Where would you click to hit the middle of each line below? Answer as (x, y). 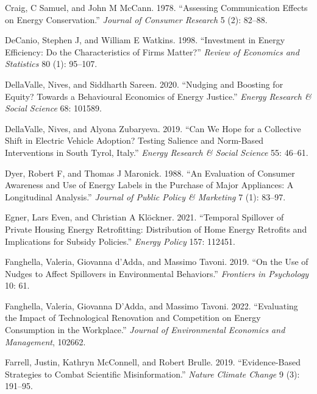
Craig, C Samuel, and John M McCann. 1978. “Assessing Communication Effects (156, 7)
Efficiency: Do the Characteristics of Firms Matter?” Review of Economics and (152, 51)
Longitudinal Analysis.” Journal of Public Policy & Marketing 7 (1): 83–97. (145, 196)
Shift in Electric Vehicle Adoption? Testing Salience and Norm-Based (134, 140)
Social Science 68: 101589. (53, 108)
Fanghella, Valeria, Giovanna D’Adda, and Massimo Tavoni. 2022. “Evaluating (151, 305)
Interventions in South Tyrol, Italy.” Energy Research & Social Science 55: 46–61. (157, 152)
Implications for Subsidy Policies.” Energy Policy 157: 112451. (120, 241)
